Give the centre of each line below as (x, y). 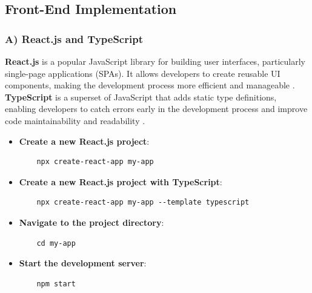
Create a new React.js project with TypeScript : (121, 181)
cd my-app (56, 243)
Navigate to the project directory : (91, 222)
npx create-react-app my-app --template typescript (143, 202)
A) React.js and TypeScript (74, 38)
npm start (56, 284)
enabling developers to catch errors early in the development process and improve (156, 109)
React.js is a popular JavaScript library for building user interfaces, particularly (155, 61)
